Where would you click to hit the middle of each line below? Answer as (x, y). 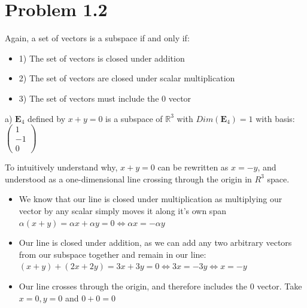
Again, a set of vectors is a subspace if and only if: (97, 38)
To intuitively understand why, (61, 167)
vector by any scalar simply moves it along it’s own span (122, 211)
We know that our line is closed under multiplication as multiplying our (151, 199)
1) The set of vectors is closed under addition (102, 58)
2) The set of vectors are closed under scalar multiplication (127, 78)
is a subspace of (134, 118)
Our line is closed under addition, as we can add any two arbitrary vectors (155, 243)
